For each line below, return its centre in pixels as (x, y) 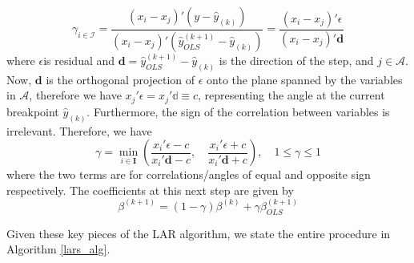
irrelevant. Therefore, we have (79, 130)
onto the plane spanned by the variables (305, 79)
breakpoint (33, 111)
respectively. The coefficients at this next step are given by (150, 190)
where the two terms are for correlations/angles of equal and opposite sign (189, 174)
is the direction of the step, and (296, 60)
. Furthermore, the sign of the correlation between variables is (238, 111)
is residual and (79, 60)
